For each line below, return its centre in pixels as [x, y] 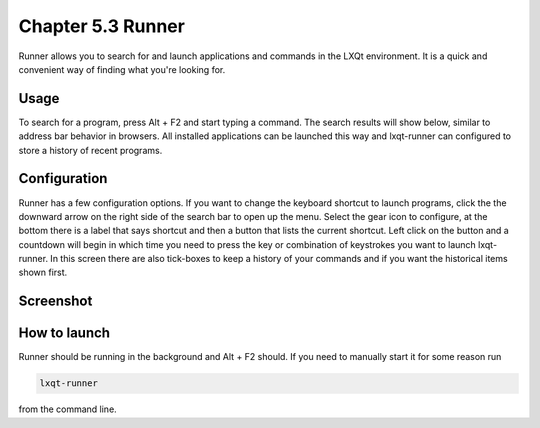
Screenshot [55, 301]
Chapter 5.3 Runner [101, 26]
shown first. [43, 272]
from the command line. [67, 409]
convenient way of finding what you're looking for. [122, 69]
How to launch [64, 333]
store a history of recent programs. [90, 150]
